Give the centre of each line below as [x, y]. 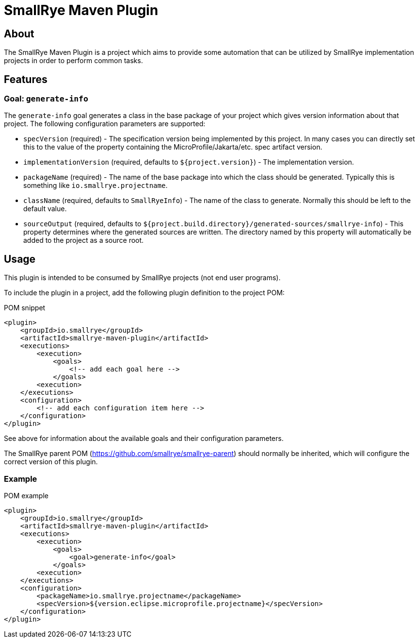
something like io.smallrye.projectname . [96, 186]
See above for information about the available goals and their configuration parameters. [144, 439]
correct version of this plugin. [51, 462]
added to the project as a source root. [84, 240]
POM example [26, 495]
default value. [45, 209]
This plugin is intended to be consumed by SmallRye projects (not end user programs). [142, 278]
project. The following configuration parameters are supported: [105, 124]
